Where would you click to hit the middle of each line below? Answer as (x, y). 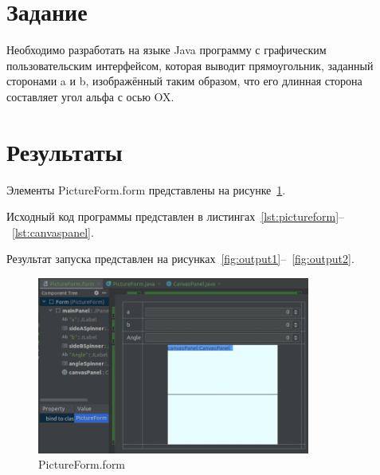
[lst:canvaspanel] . (53, 232)
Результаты (65, 151)
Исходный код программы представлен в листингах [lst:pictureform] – (176, 216)
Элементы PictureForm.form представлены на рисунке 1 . (146, 189)
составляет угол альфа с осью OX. (90, 96)
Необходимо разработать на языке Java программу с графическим (166, 50)
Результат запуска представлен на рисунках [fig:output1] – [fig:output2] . (180, 259)
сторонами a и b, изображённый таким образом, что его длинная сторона (184, 81)
